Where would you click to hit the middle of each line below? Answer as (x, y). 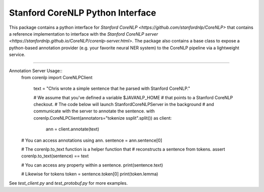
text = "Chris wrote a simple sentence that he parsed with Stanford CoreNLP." (112, 88)
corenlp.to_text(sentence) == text (55, 156)
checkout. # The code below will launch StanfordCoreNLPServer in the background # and (124, 105)
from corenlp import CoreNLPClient (57, 77)
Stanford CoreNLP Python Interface (83, 13)
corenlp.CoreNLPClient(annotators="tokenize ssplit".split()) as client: (103, 118)
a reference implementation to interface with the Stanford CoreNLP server (84, 34)
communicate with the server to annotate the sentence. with (94, 111)
